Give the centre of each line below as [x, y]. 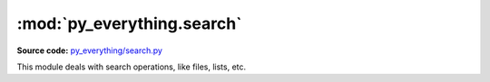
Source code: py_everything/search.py [90, 50]
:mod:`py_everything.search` [129, 23]
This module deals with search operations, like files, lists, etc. [132, 67]
